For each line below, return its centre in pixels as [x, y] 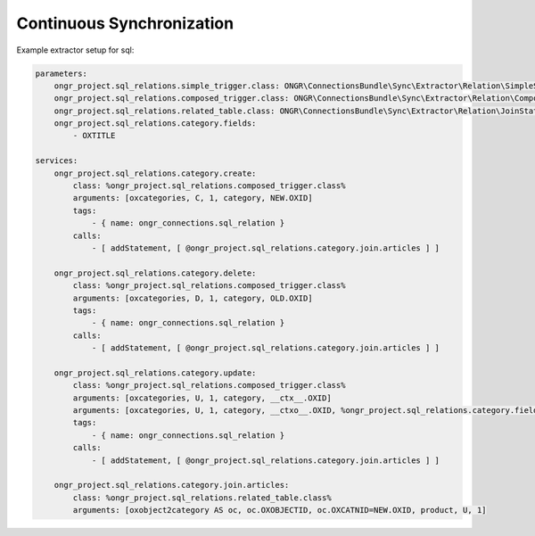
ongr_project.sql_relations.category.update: [155, 373]
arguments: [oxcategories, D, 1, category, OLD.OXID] [193, 298]
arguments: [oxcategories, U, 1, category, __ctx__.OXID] [202, 398]
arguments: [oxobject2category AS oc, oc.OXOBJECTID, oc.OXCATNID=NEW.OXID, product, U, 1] [280, 510]
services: [57, 161]
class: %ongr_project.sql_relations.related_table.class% [202, 498]
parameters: [62, 73]
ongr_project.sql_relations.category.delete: [155, 273]
